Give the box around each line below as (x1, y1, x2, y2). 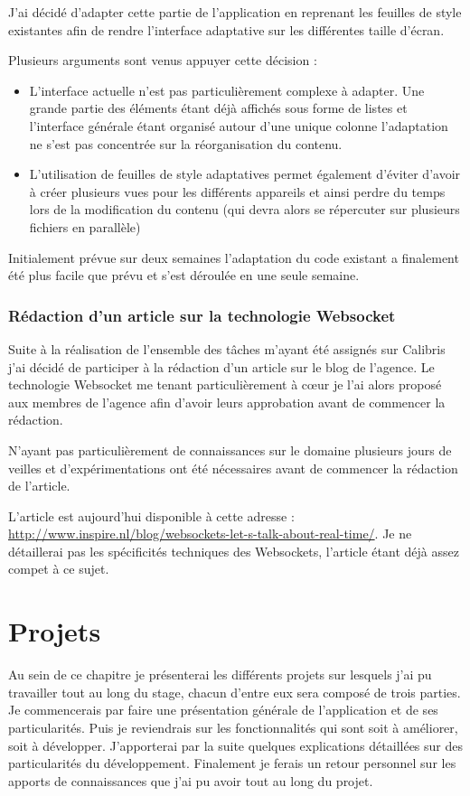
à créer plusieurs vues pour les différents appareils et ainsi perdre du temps (29, 182, 446, 201)
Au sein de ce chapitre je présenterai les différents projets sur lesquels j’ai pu (8, 665, 432, 684)
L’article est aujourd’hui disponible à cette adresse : (8, 506, 295, 525)
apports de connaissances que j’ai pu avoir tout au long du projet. (8, 771, 373, 790)
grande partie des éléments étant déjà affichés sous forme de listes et (29, 98, 408, 117)
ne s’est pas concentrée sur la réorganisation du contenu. (29, 134, 343, 153)
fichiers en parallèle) (29, 217, 141, 236)
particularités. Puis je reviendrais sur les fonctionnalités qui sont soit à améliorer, (8, 717, 458, 736)
